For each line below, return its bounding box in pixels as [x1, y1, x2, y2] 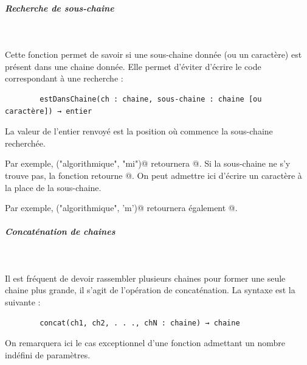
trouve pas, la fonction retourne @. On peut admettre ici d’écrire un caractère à [5, 169, 302, 181]
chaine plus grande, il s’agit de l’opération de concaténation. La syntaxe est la [5, 283, 295, 296]
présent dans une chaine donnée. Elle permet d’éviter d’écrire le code [5, 60, 261, 72]
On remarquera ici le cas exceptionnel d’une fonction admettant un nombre [5, 336, 286, 349]
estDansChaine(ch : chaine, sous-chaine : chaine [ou [40, 94, 262, 103]
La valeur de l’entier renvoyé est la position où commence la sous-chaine [5, 125, 273, 137]
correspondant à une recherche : [5, 72, 123, 85]
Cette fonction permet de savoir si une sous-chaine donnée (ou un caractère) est [5, 48, 302, 61]
